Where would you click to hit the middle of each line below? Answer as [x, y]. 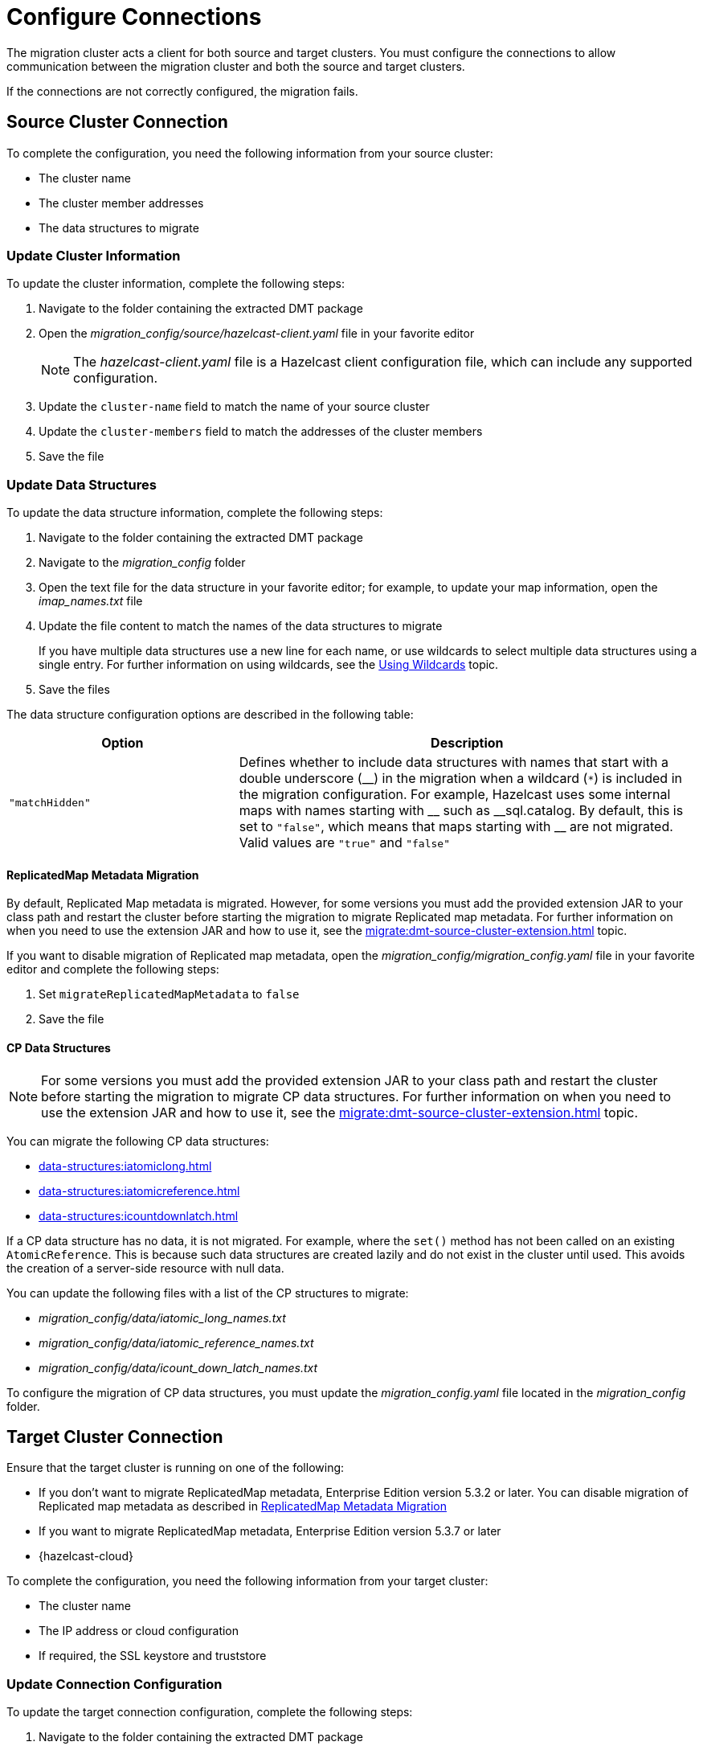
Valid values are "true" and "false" [344, 843]
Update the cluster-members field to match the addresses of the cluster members [261, 432]
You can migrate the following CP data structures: [138, 1141]
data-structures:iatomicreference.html [139, 1191]
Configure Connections [134, 17]
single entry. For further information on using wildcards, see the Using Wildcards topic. [269, 665]
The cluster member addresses [121, 203]
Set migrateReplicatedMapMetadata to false [169, 994]
